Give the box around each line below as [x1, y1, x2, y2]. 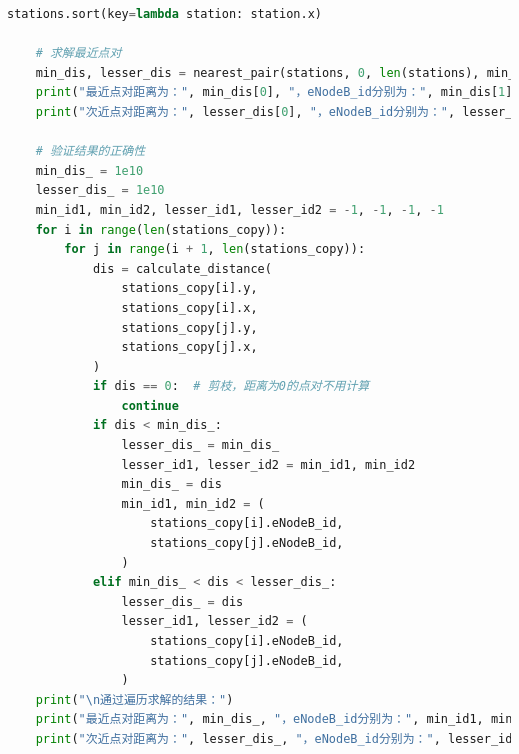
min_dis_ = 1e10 [35, 163, 144, 178]
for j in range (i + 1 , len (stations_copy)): [64, 242, 366, 257]
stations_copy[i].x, [121, 300, 258, 315]
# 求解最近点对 [35, 46, 122, 61]
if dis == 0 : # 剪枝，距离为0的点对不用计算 [92, 379, 370, 394]
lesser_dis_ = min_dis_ [121, 438, 280, 453]
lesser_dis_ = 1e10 [35, 183, 165, 198]
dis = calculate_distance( [92, 261, 272, 276]
